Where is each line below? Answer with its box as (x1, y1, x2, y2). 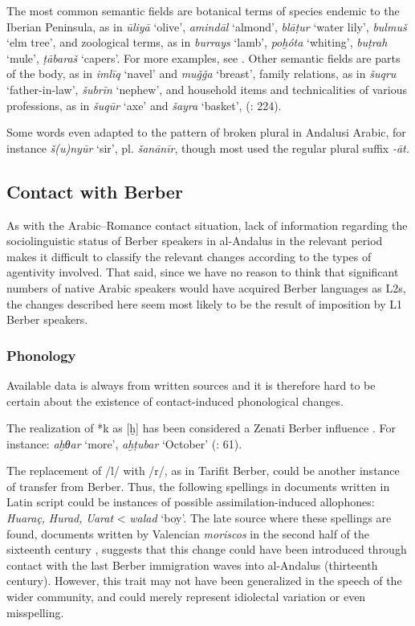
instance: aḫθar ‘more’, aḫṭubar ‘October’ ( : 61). (6, 435, 242, 452)
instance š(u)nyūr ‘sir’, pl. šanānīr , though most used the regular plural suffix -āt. (6, 139, 409, 156)
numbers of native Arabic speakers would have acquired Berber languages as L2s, (6, 279, 406, 296)
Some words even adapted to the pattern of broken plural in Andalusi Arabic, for (6, 124, 406, 141)
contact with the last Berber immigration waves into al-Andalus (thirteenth (6, 556, 378, 573)
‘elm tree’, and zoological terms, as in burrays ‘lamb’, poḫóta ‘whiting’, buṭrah (6, 34, 388, 51)
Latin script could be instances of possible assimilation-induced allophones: (6, 493, 375, 510)
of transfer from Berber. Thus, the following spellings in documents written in (6, 477, 390, 494)
